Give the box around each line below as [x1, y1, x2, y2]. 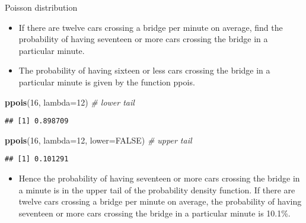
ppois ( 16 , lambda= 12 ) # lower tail [5, 95, 135, 108]
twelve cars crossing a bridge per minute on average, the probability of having [18, 195, 302, 208]
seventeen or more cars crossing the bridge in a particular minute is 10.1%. [18, 206, 291, 219]
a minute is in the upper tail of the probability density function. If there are [18, 183, 295, 196]
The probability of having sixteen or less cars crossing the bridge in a [18, 64, 270, 77]
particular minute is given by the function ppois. [18, 75, 195, 88]
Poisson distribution [5, 1, 78, 13]
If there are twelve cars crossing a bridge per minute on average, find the [18, 21, 283, 33]
